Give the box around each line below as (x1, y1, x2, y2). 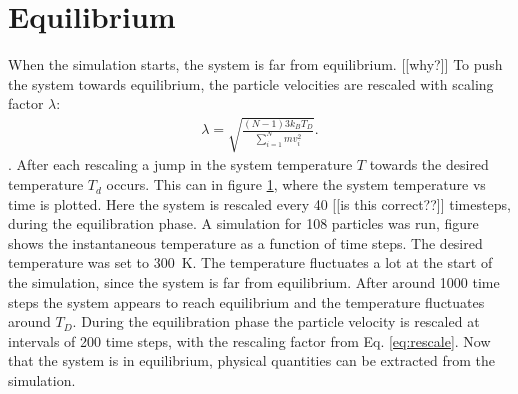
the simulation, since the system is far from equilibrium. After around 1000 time (8, 272, 500, 293)
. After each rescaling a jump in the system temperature (8, 154, 353, 175)
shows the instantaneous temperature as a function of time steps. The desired (8, 232, 483, 253)
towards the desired (369, 154, 489, 175)
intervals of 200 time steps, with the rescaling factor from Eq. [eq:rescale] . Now (8, 330, 491, 351)
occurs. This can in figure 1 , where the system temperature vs (106, 174, 486, 195)
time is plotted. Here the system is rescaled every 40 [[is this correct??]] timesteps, (8, 193, 511, 214)
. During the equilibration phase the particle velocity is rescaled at (72, 311, 480, 332)
